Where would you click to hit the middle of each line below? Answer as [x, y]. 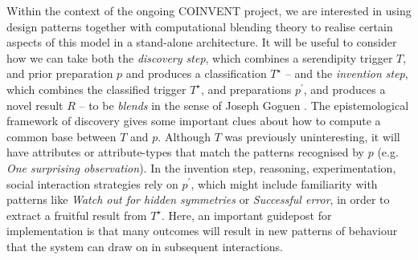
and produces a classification [196, 73]
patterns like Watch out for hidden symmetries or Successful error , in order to [198, 199]
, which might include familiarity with [284, 183]
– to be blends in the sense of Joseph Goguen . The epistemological [244, 105]
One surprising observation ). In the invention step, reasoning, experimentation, [201, 167]
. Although [184, 136]
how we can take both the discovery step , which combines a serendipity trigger [200, 57]
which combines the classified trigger [96, 89]
